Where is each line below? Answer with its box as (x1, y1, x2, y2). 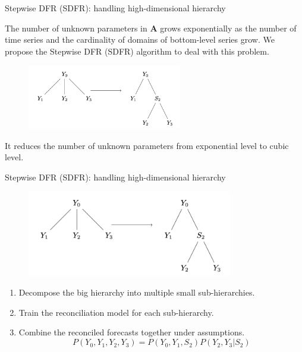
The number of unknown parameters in (5, 21, 147, 34)
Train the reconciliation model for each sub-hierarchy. (18, 306, 214, 318)
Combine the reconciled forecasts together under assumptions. (18, 326, 245, 338)
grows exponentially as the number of (160, 21, 297, 34)
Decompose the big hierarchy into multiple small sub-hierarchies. (18, 286, 255, 299)
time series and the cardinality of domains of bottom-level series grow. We (5, 33, 275, 46)
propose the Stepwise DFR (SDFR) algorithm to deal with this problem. (5, 45, 269, 57)
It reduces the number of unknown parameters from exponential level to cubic (5, 139, 289, 151)
